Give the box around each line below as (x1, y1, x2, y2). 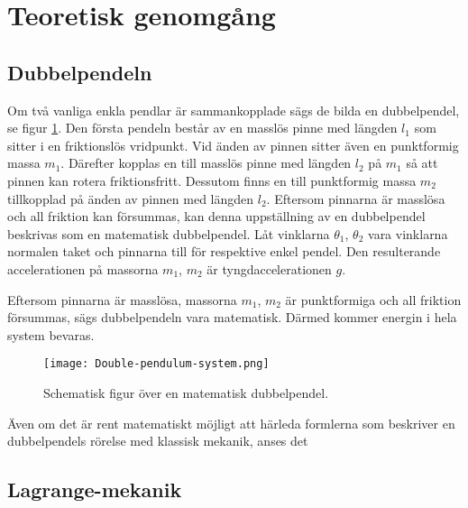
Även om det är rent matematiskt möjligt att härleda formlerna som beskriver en (7, 413, 455, 432)
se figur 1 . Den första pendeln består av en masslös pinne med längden (7, 118, 398, 137)
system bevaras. (7, 325, 95, 344)
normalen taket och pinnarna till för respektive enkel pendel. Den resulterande (7, 242, 441, 261)
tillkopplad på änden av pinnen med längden (7, 189, 254, 208)
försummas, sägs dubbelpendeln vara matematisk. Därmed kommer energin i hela (7, 308, 457, 327)
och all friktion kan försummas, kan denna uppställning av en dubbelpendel (7, 207, 426, 226)
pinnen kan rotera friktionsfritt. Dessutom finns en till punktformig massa (7, 171, 417, 189)
